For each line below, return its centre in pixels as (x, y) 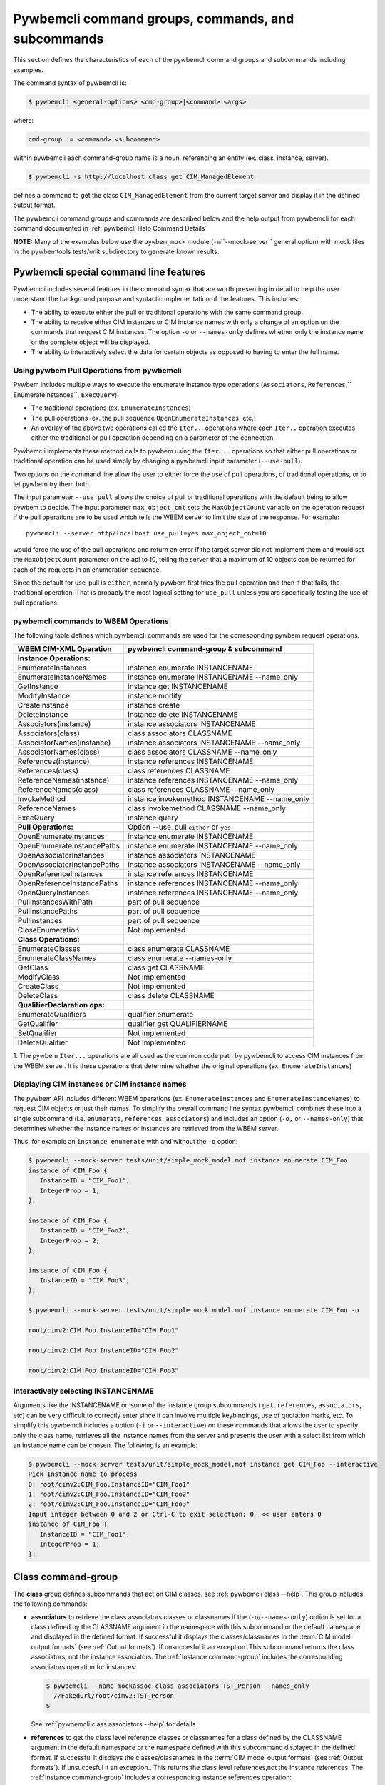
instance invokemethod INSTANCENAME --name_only (219, 799)
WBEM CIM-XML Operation (65, 649)
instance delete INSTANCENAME (183, 715)
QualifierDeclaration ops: (61, 1005)
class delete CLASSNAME (171, 996)
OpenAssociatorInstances (61, 855)
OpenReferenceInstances (60, 874)
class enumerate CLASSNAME (179, 949)
